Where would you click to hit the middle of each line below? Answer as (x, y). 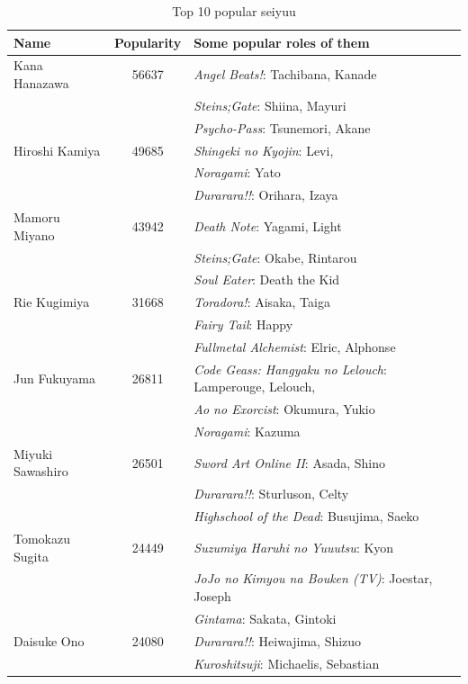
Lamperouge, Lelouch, (255, 387)
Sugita (31, 556)
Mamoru (37, 217)
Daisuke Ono (49, 640)
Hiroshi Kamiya (57, 150)
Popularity (148, 42)
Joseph (212, 596)
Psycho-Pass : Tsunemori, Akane (282, 127)
